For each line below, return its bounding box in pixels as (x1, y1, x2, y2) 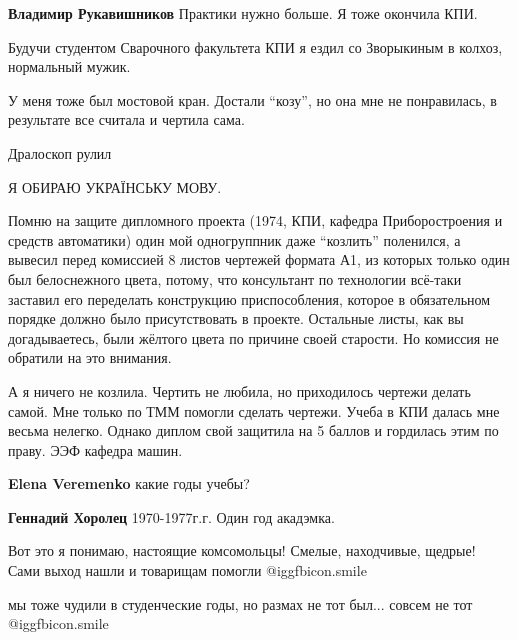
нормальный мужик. (8, 56, 131, 77)
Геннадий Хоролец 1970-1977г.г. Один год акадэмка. (8, 506, 335, 527)
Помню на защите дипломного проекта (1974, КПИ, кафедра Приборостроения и (8, 210, 503, 231)
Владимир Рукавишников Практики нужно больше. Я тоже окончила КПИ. (8, 3, 478, 23)
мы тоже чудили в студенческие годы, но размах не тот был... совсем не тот (8, 593, 473, 614)
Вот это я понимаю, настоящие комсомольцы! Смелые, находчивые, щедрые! (8, 540, 476, 561)
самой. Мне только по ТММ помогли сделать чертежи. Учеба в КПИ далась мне (8, 400, 500, 421)
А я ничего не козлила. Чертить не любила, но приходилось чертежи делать (8, 380, 471, 401)
